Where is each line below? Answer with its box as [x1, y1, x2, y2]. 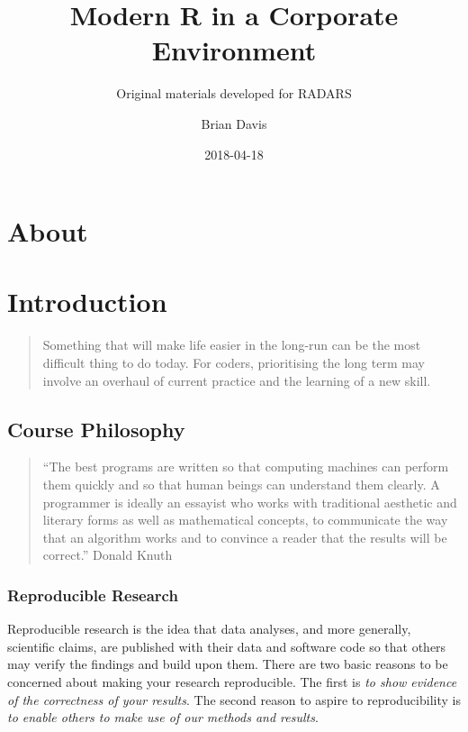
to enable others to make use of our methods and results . [7, 708, 319, 727]
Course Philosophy [7, 415, 185, 443]
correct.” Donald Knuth [42, 545, 173, 564]
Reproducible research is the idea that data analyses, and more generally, [7, 619, 411, 638]
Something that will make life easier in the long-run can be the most [42, 335, 421, 354]
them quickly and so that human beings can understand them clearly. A [42, 474, 440, 493]
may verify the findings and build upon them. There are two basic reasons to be [7, 654, 448, 673]
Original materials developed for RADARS [116, 84, 352, 103]
